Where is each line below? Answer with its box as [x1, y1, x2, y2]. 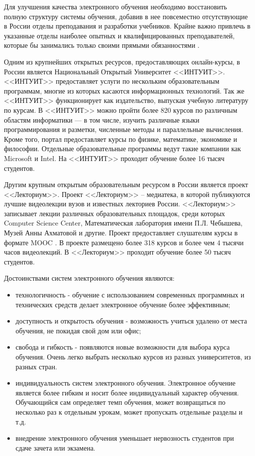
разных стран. [15, 361, 57, 371]
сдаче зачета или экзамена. [15, 442, 95, 453]
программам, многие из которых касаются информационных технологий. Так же [4, 85, 245, 96]
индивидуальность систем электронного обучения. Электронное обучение [15, 378, 236, 388]
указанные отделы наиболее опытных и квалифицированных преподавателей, [4, 30, 235, 40]
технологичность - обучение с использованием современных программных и [15, 290, 245, 300]
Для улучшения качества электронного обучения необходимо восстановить [4, 1, 227, 11]
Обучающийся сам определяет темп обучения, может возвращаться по [15, 397, 226, 407]
